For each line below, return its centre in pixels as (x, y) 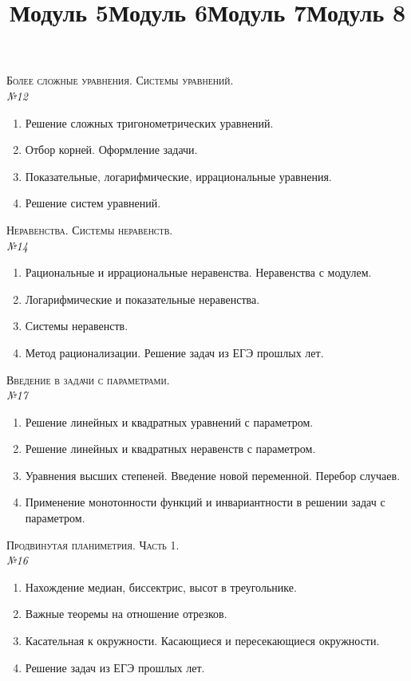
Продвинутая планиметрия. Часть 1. (93, 544)
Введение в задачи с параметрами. (88, 379)
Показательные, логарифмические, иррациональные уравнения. (178, 176)
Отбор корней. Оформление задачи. (111, 150)
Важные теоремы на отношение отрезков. (126, 614)
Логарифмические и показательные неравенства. (142, 299)
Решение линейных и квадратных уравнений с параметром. (169, 421)
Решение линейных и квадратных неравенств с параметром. (170, 449)
